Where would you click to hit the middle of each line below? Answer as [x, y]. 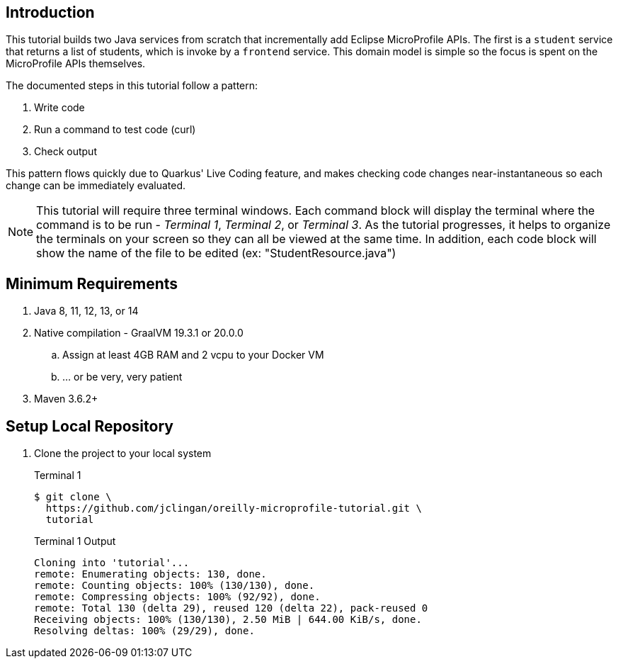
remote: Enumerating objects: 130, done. [150, 574]
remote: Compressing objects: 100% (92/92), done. [177, 597]
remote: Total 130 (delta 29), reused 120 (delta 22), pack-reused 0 [231, 608]
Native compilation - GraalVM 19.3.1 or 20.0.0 [139, 333]
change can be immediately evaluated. [96, 186]
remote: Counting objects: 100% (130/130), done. [174, 586]
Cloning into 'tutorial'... [112, 563]
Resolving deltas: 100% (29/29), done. [144, 631]
